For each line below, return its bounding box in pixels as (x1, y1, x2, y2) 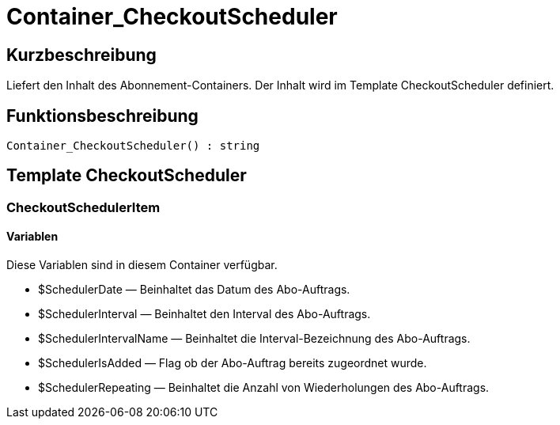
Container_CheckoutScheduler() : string (6, 139, 260, 153)
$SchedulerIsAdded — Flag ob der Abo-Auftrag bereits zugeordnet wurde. (38, 356, 427, 370)
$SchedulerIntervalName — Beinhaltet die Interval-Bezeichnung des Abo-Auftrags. (38, 332, 471, 346)
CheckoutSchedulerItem (6, 199, 161, 215)
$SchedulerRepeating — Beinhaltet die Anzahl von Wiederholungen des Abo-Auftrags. (38, 381, 490, 395)
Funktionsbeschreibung (6, 105, 199, 126)
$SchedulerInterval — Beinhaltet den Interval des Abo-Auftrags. (38, 307, 371, 321)
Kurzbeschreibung (6, 44, 157, 65)
